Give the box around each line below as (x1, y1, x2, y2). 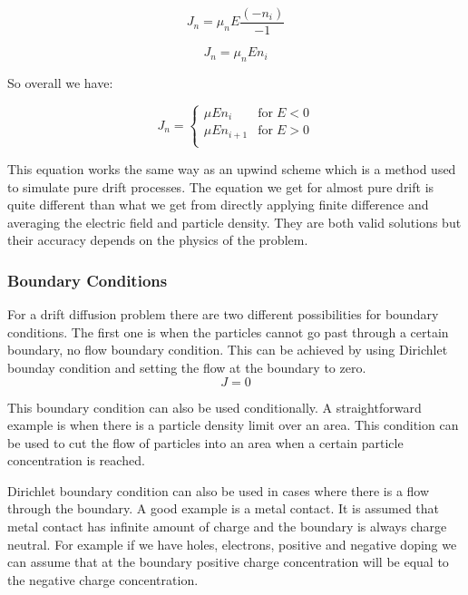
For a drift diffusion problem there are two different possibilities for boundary (7, 305, 439, 324)
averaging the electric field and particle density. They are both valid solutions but (7, 212, 462, 231)
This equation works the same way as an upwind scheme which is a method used (7, 159, 456, 178)
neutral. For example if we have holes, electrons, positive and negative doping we (7, 534, 457, 553)
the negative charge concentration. (7, 570, 199, 589)
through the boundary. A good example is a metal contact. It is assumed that (7, 499, 439, 518)
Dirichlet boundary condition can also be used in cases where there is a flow (7, 481, 430, 500)
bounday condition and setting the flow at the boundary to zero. (7, 357, 366, 376)
